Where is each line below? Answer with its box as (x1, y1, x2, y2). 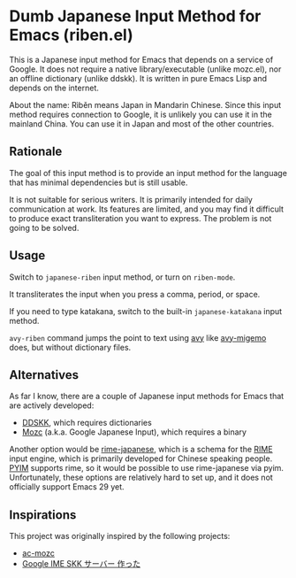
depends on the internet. (9, 82, 100, 93)
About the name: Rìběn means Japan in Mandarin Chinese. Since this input (9, 99, 281, 110)
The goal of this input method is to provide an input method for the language (9, 167, 287, 178)
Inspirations (9, 507, 77, 522)
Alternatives (9, 367, 80, 382)
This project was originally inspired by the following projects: (9, 531, 231, 542)
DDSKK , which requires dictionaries (21, 418, 152, 428)
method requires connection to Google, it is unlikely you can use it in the (9, 109, 272, 119)
